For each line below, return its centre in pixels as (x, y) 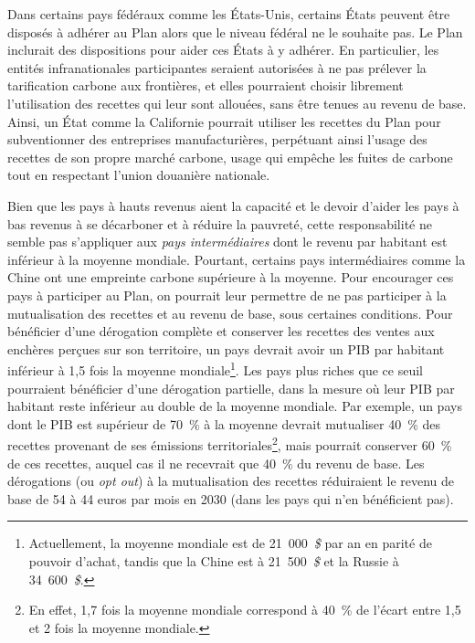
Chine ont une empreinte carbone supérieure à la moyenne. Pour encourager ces (231, 277)
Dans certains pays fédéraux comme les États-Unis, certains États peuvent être (229, 14)
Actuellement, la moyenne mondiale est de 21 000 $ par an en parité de (230, 543)
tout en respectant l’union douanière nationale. (139, 175)
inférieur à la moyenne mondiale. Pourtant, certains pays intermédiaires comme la (237, 259)
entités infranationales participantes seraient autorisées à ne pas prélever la (217, 67)
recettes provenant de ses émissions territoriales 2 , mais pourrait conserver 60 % (230, 443)
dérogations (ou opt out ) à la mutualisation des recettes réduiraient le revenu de (231, 481)
